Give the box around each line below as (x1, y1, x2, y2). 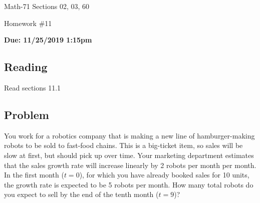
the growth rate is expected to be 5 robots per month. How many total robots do (4, 179, 253, 189)
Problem (4, 106, 49, 122)
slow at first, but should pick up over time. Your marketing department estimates (4, 149, 254, 160)
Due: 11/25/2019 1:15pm (4, 34, 92, 45)
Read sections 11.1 (4, 82, 61, 92)
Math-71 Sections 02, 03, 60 (4, 1, 90, 11)
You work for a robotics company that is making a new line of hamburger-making (4, 130, 255, 140)
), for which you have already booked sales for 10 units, (79, 169, 249, 180)
